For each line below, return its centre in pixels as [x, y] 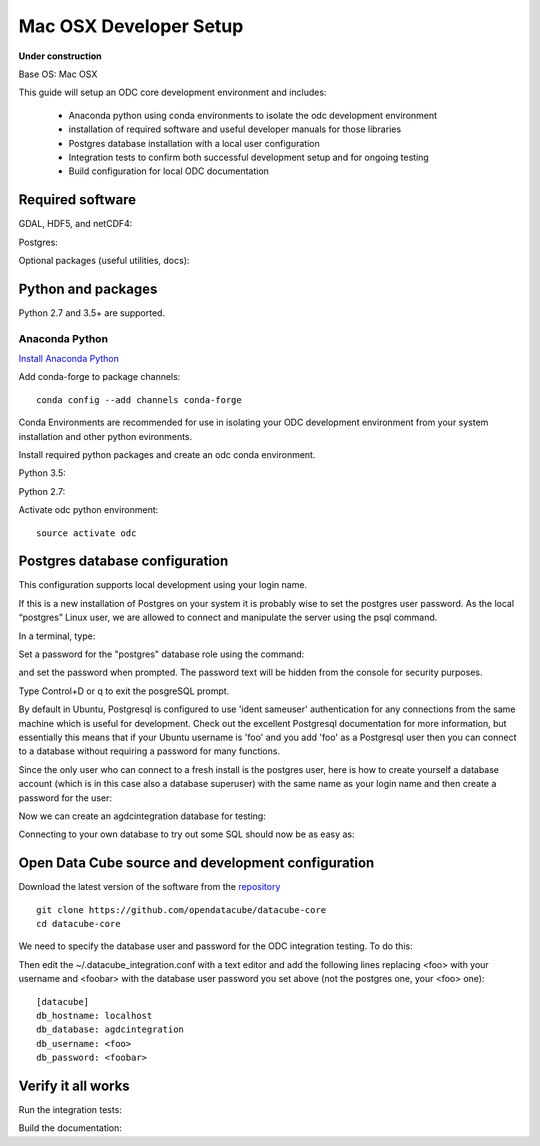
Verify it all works [74, 1085]
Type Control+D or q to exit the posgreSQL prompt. [124, 691]
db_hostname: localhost [94, 1015]
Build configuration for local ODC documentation [169, 171]
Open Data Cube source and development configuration [196, 863]
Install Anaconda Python [69, 359]
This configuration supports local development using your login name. [163, 585]
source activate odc [86, 533]
